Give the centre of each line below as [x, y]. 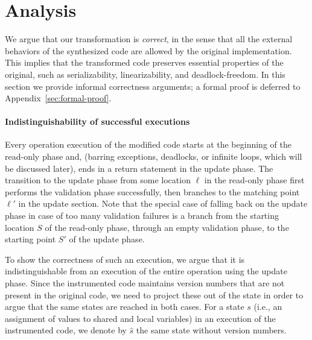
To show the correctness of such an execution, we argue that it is [125, 259]
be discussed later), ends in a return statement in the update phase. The [139, 168]
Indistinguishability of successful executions [97, 121]
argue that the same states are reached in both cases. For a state [125, 307]
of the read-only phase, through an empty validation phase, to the [167, 227]
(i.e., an [268, 307]
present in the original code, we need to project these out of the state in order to [154, 294]
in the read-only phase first [254, 180]
